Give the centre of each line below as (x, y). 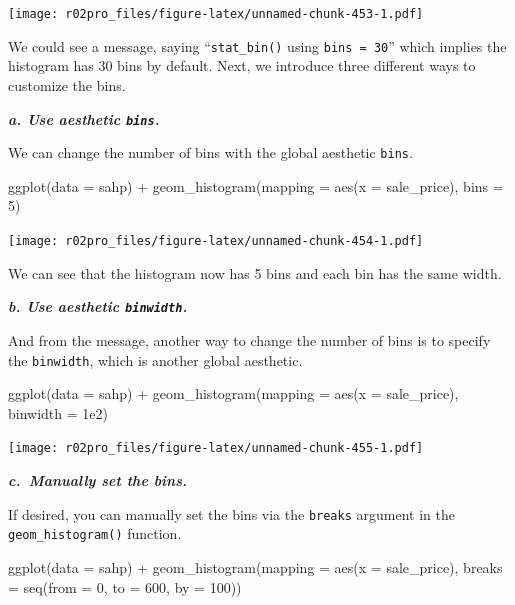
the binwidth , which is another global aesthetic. (155, 359)
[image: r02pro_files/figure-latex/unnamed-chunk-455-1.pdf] (216, 448)
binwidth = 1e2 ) (58, 412)
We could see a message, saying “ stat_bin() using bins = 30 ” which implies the (257, 45)
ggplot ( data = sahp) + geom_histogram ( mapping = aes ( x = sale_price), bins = (256, 185)
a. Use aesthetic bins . (84, 118)
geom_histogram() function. (95, 533)
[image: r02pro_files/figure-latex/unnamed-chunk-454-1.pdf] (216, 241)
